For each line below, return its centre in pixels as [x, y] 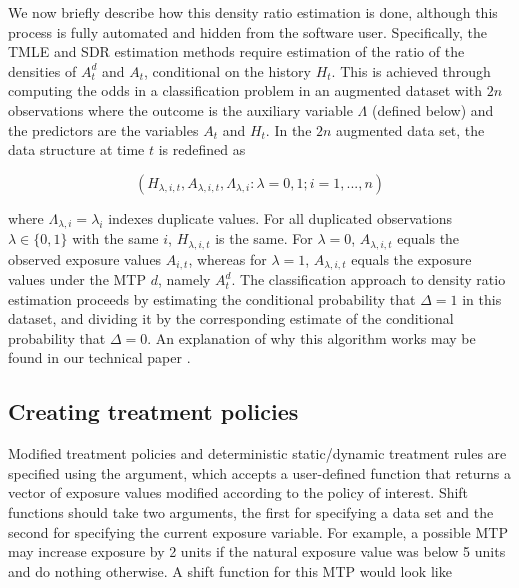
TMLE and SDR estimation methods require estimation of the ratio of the [236, 51]
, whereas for [227, 258]
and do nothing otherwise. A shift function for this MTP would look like [230, 570]
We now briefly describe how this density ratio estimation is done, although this [253, 12]
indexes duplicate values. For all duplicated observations [280, 217]
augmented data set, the [410, 129]
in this [482, 298]
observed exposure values [85, 258]
